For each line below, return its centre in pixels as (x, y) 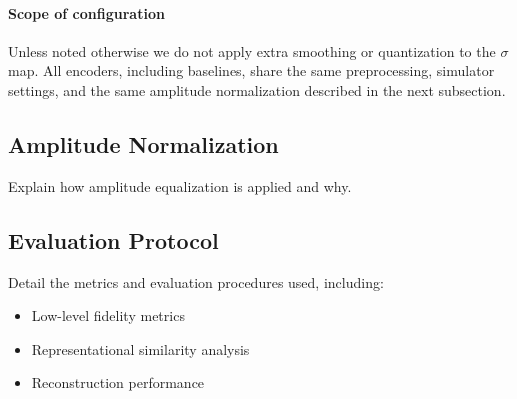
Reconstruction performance (118, 382)
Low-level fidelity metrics (108, 315)
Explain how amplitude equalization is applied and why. (180, 185)
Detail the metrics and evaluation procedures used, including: (196, 281)
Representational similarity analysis (140, 348)
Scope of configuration (86, 12)
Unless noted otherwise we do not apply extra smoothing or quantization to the (252, 50)
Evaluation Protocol (113, 239)
